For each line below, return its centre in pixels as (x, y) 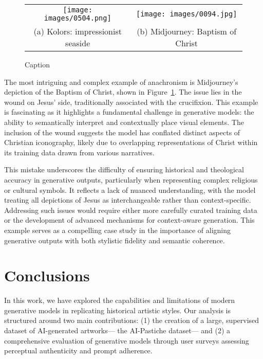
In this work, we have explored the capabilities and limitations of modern (120, 300)
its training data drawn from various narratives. (79, 152)
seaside (78, 43)
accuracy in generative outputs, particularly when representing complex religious (131, 179)
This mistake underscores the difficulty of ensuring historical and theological (124, 169)
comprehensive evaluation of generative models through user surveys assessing (127, 340)
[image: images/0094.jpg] (186, 14)
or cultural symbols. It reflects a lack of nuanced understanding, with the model (130, 190)
